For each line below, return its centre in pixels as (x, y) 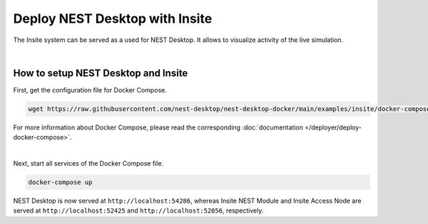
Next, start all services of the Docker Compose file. (88, 163)
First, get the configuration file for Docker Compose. (90, 90)
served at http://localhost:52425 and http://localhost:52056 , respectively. (138, 210)
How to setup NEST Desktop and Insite (101, 73)
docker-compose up (60, 182)
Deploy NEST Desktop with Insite (113, 18)
